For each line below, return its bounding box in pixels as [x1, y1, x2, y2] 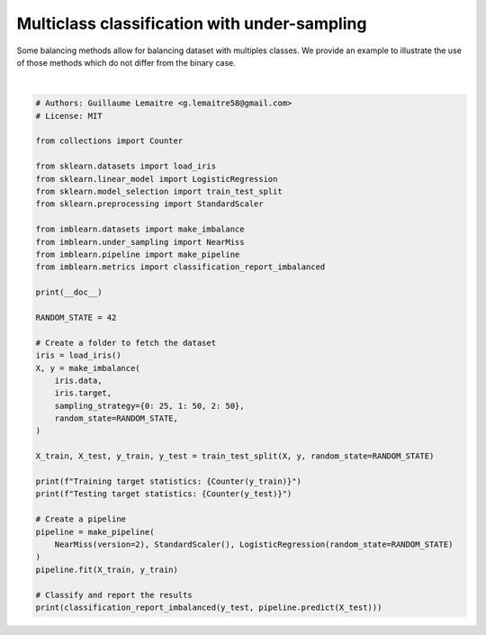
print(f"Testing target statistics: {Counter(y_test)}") [35, 489, 292, 499]
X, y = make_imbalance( [35, 363, 141, 373]
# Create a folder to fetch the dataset [35, 338, 216, 348]
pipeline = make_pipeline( [35, 527, 155, 537]
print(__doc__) [35, 287, 103, 297]
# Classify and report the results [35, 590, 193, 600]
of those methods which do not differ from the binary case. [16, 57, 236, 68]
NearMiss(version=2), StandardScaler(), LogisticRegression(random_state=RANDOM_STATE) [54, 539, 454, 549]
